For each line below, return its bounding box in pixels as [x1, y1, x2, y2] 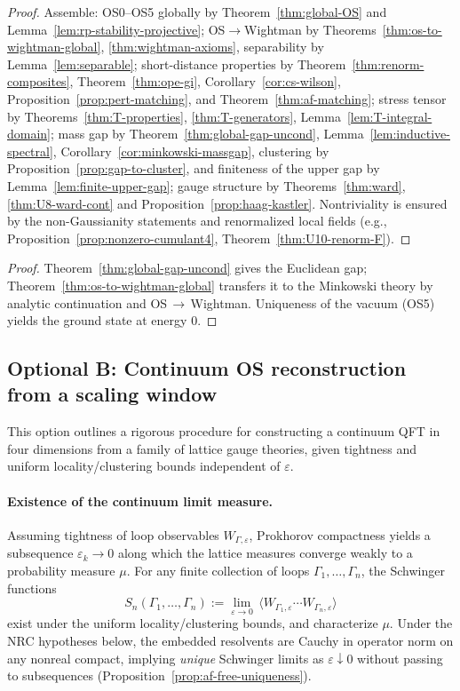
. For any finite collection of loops [126, 560, 310, 579]
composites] [7, 72, 70, 91]
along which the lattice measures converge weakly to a [117, 544, 413, 562]
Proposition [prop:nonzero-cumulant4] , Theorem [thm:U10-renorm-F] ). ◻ [7, 228, 411, 247]
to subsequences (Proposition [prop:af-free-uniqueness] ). [7, 666, 312, 685]
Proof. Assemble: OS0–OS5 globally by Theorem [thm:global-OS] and [7, 3, 387, 20]
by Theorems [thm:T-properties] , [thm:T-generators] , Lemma [7, 107, 341, 125]
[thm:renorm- [352, 54, 424, 73]
